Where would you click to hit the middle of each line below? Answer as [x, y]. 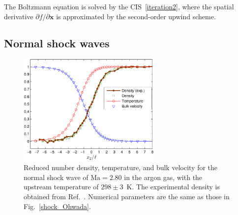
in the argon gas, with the [163, 177]
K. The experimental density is [173, 187]
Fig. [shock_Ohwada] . [57, 206]
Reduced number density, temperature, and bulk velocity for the [121, 167]
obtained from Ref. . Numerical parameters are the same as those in [127, 196]
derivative [19, 16]
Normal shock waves [57, 43]
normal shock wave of [56, 177]
